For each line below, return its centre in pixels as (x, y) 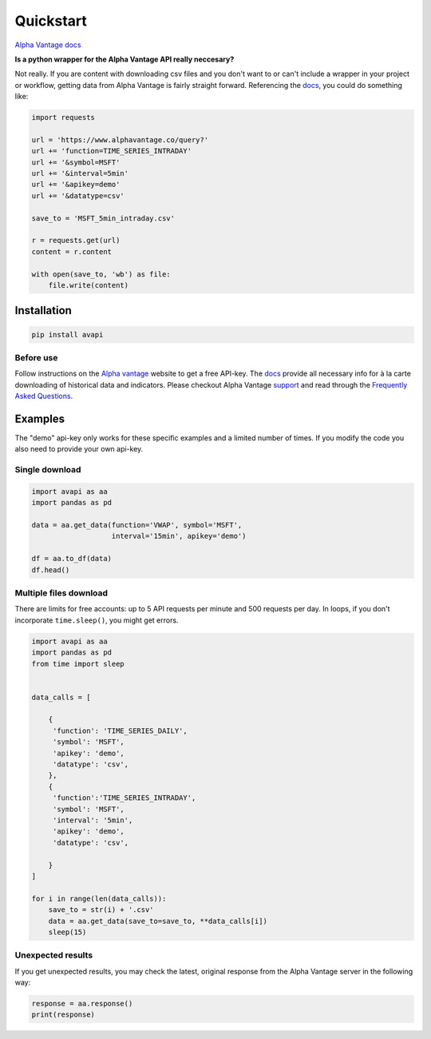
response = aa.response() (82, 1004)
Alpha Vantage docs (48, 45)
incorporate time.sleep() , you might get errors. (97, 620)
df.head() (51, 570)
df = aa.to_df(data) (71, 559)
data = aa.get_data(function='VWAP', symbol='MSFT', (137, 525)
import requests (63, 117)
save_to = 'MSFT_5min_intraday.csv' (103, 218)
